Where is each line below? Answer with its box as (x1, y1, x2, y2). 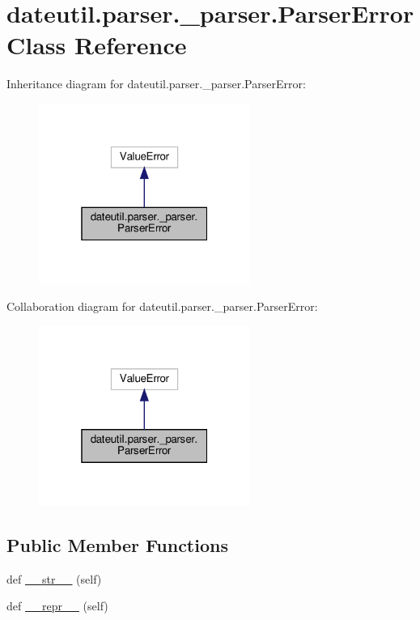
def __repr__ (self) (6, 597, 108, 614)
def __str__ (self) (6, 570, 102, 587)
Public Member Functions (6, 532, 228, 557)
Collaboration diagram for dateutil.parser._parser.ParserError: (6, 297, 318, 314)
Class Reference (6, 28, 187, 62)
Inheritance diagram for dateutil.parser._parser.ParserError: (6, 75, 306, 92)
